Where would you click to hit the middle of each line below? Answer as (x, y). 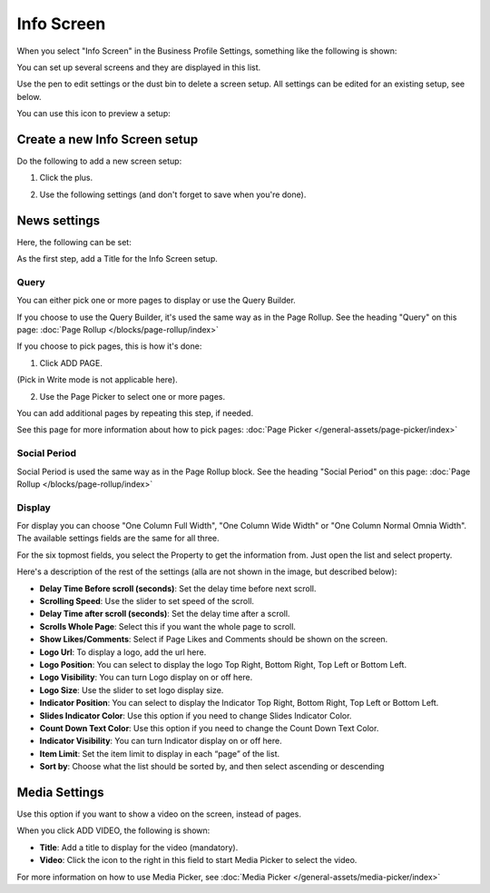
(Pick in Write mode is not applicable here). (98, 380)
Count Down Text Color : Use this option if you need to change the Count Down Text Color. (209, 728)
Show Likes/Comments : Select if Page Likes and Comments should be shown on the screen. (214, 640)
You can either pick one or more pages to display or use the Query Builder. (157, 301)
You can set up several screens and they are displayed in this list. (139, 67)
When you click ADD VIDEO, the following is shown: (113, 830)
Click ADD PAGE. (71, 362)
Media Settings (60, 792)
